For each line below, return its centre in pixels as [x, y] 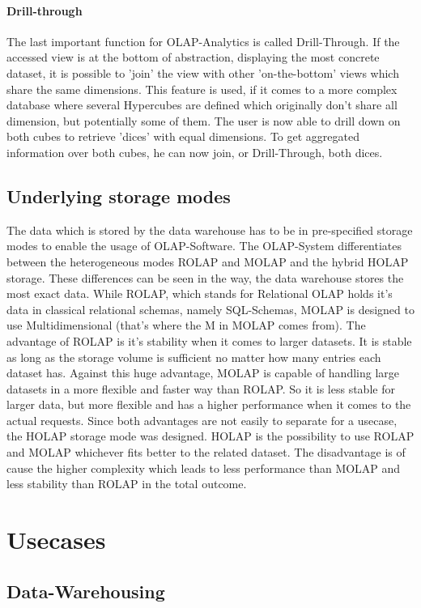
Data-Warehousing [86, 591]
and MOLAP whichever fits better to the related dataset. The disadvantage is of [206, 452]
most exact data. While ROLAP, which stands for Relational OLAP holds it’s [200, 293]
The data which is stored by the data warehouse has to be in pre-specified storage [210, 230]
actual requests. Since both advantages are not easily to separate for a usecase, [202, 420]
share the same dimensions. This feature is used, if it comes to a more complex [202, 89]
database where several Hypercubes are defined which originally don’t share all [202, 105]
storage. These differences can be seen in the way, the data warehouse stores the [205, 277]
